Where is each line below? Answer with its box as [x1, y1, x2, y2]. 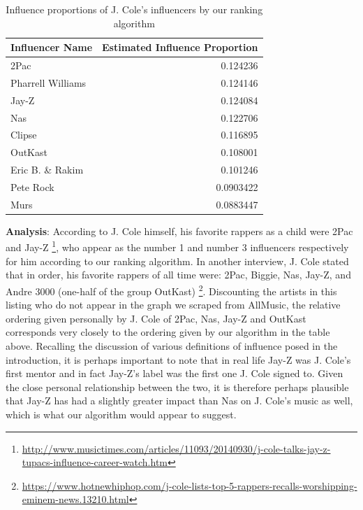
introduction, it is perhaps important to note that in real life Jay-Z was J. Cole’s [6, 352, 351, 367]
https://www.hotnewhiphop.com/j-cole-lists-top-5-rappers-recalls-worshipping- [22, 478, 357, 493]
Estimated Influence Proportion [102, 40, 258, 55]
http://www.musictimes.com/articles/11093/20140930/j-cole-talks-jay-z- [22, 441, 331, 455]
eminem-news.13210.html [22, 492, 129, 507]
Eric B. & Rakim [10, 162, 84, 177]
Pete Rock [10, 179, 54, 194]
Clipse [10, 127, 37, 142]
